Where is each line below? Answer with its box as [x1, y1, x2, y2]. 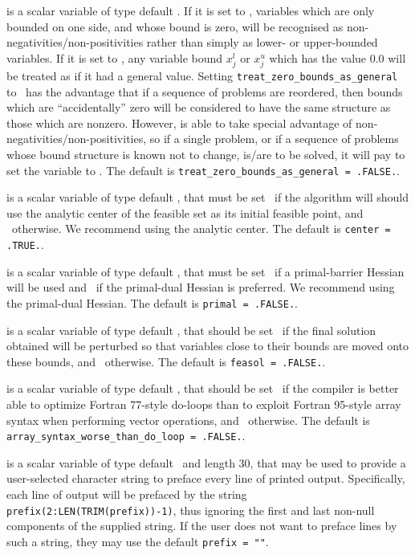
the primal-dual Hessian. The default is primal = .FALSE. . [6, 294, 298, 311]
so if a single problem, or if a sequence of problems [149, 130, 399, 147]
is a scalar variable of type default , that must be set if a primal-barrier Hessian [6, 263, 405, 280]
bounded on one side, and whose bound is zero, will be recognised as [6, 18, 344, 35]
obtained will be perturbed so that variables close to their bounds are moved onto [6, 337, 409, 354]
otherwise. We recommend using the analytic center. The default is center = [11, 220, 391, 237]
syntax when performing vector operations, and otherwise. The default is [6, 411, 370, 428]
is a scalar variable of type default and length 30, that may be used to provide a [6, 454, 406, 471]
